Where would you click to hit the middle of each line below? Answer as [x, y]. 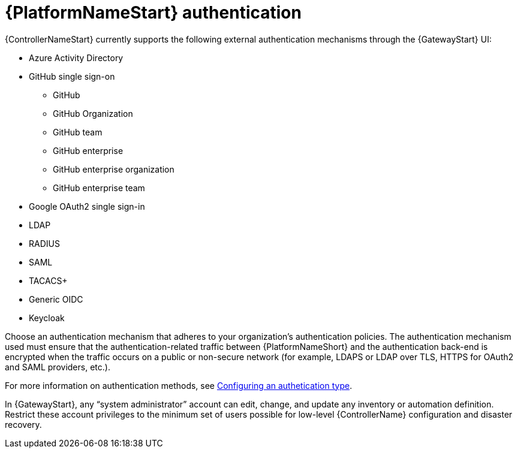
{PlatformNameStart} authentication [153, 13]
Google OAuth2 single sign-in [87, 206]
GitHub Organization [93, 113]
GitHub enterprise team [99, 188]
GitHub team [78, 132]
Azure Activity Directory [76, 58]
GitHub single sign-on [72, 76]
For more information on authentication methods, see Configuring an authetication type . [179, 385]
